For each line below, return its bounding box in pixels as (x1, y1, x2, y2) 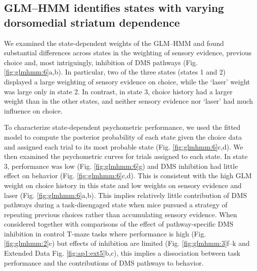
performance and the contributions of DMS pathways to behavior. (4, 257, 204, 268)
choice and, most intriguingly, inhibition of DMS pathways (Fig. (4, 57, 198, 67)
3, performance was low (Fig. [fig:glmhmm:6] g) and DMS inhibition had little (4, 160, 238, 171)
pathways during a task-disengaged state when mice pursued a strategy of (4, 199, 228, 210)
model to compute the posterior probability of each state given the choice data (4, 131, 242, 142)
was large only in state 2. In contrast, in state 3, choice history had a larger (4, 86, 233, 96)
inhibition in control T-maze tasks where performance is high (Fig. (4, 228, 206, 238)
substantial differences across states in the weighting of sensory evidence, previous (4, 47, 252, 58)
